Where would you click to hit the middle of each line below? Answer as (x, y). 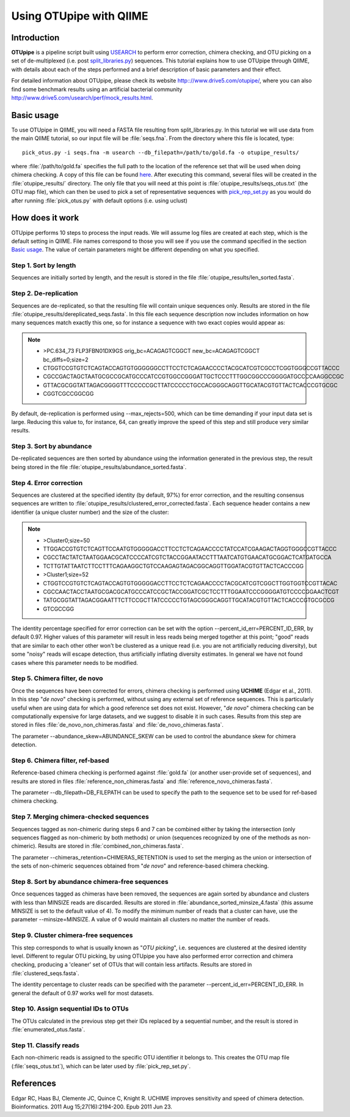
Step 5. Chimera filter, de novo (57, 678)
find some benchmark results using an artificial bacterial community (97, 89)
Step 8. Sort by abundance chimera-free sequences (90, 881)
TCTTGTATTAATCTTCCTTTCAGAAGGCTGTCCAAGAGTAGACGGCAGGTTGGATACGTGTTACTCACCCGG (173, 566)
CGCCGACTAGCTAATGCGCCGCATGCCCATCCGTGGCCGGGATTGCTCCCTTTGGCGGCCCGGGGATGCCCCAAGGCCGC (194, 377)
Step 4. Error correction (47, 483)
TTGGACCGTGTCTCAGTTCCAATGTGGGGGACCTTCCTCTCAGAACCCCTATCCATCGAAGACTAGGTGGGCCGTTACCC (190, 549)
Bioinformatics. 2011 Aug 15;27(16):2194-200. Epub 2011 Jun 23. (92, 1107)
